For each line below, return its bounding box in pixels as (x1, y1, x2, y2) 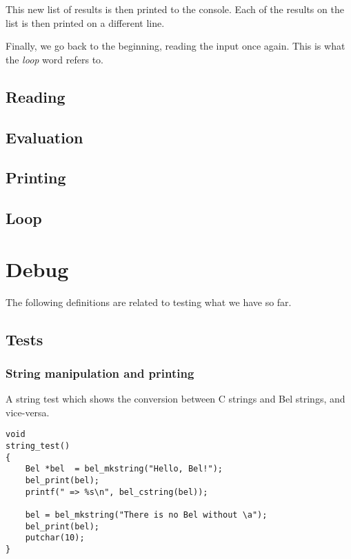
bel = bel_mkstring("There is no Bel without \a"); (25, 510, 268, 520)
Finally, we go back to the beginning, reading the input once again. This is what (6, 39, 345, 53)
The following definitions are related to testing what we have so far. (6, 294, 292, 309)
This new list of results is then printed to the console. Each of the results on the (6, 2, 344, 16)
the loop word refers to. (6, 52, 103, 66)
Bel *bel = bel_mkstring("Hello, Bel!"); (25, 464, 223, 474)
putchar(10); (25, 533, 85, 543)
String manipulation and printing (6, 364, 194, 381)
